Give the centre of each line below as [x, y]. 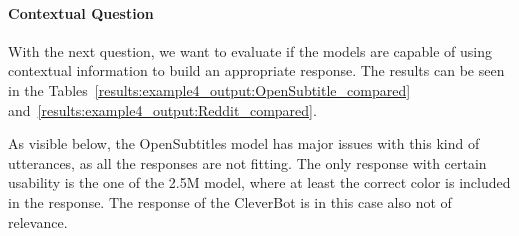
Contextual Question [81, 12]
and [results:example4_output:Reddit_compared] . [162, 109]
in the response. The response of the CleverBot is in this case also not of [230, 201]
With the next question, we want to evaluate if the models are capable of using [250, 50]
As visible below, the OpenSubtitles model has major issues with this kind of [244, 143]
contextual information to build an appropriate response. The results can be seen [256, 70]
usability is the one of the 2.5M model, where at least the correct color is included [259, 182]
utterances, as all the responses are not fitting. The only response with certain [247, 162]
